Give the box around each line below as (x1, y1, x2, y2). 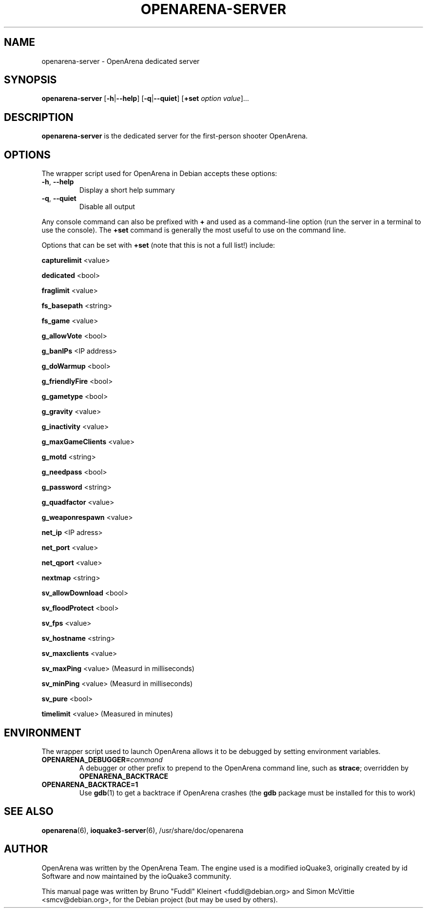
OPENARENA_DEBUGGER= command (41, 755, 163, 764)
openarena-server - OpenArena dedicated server (41, 57, 200, 65)
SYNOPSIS (4, 74, 57, 86)
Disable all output (79, 202, 135, 211)
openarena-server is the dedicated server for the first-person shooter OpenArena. (41, 132, 308, 140)
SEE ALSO (4, 805, 54, 818)
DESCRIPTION (4, 111, 74, 123)
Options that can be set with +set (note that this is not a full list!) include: (41, 241, 275, 250)
